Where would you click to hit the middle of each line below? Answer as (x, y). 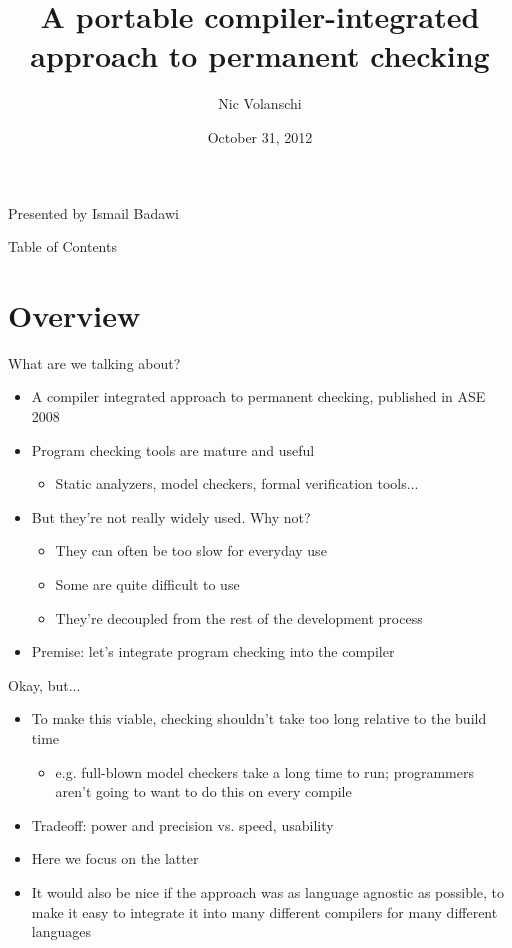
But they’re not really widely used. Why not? (171, 516)
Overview (74, 314)
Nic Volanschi (260, 103)
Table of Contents (62, 246)
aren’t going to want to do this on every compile (203, 791)
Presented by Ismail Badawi (93, 212)
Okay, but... (44, 684)
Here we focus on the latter (115, 858)
